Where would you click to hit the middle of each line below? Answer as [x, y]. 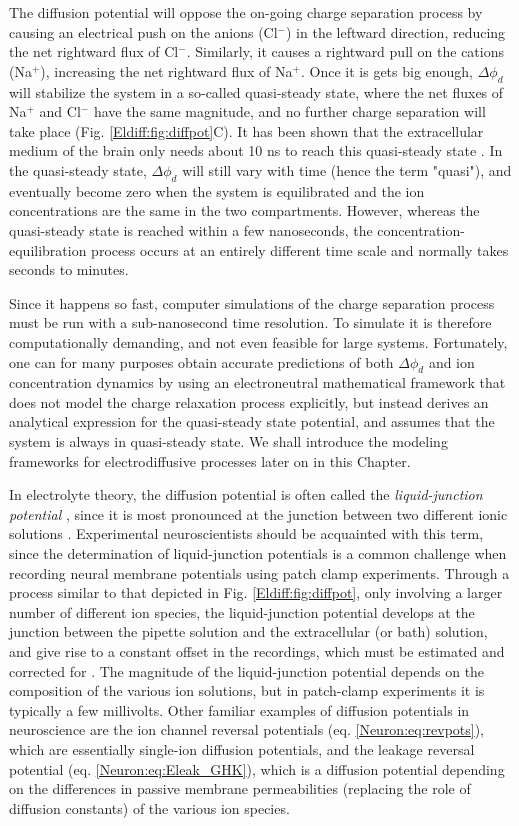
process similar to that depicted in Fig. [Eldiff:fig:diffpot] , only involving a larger [256, 592]
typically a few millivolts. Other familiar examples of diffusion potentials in [239, 709]
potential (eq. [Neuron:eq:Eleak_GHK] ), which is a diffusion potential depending [257, 768]
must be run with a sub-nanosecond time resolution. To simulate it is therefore [250, 322]
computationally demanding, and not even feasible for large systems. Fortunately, [258, 341]
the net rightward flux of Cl [94, 51]
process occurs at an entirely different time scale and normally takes [300, 249]
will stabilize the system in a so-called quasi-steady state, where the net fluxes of [256, 91]
